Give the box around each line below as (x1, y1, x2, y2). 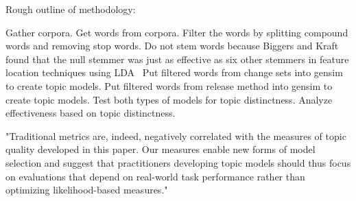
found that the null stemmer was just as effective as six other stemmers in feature (5, 51, 349, 66)
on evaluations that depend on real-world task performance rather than (5, 169, 305, 183)
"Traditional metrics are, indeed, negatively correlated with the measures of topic (5, 128, 346, 143)
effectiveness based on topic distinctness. (5, 106, 176, 120)
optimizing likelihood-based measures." (5, 182, 168, 197)
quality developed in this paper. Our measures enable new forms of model (5, 142, 316, 156)
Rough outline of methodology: (5, 2, 136, 16)
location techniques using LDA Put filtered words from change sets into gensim (5, 65, 343, 80)
